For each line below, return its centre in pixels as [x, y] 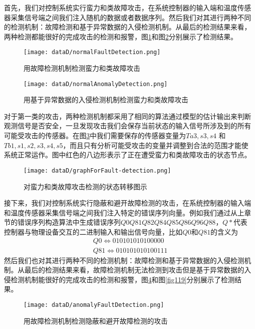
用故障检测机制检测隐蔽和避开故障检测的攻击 [96, 320]
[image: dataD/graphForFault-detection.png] [97, 170]
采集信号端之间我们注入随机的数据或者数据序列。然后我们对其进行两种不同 [131, 17]
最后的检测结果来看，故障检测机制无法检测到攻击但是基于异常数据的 [134, 270]
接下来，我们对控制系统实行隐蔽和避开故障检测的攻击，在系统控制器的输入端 [127, 203]
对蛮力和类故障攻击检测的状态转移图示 [85, 186]
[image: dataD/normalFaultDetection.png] [92, 52]
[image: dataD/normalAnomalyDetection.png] [96, 84]
